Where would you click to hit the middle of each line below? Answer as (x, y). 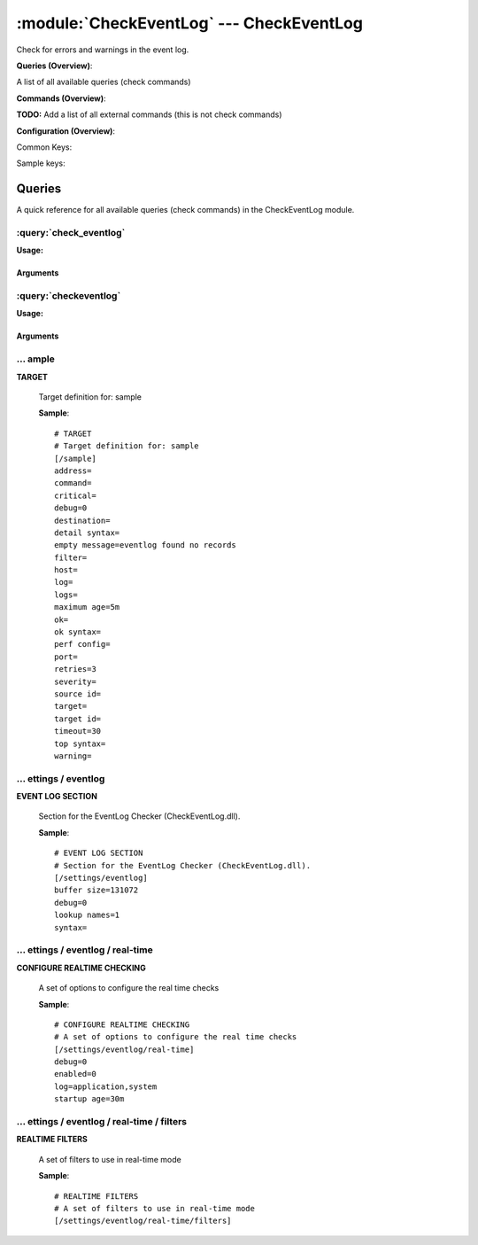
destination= (82, 520)
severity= (75, 681)
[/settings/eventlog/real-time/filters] (143, 1221)
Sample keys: (41, 163)
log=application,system (106, 1086)
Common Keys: (44, 147)
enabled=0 (75, 1074)
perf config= (82, 644)
